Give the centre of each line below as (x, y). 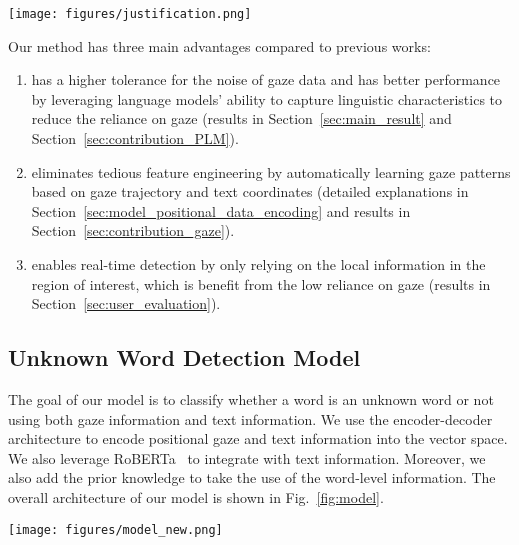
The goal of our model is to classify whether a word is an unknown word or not (251, 398)
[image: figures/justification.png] (130, 14)
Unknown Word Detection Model (184, 357)
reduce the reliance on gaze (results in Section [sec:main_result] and (241, 118)
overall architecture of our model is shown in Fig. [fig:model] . (196, 496)
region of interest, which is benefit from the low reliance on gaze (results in (261, 283)
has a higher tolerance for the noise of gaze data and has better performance (266, 79)
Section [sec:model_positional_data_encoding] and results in (221, 210)
